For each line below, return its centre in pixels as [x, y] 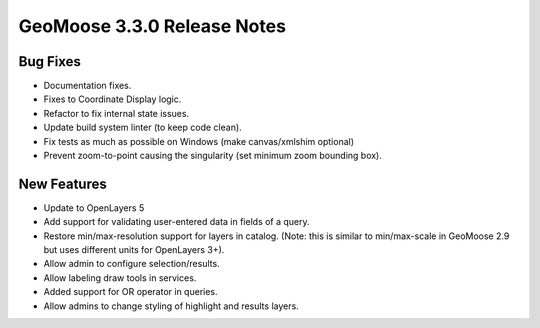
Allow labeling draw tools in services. [120, 277]
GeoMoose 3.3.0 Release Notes [152, 26]
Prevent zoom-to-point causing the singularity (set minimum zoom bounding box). [212, 156]
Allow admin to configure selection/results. [131, 264]
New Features [62, 183]
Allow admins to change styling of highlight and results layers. [171, 306]
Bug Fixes [50, 61]
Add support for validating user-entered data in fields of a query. [176, 222]
